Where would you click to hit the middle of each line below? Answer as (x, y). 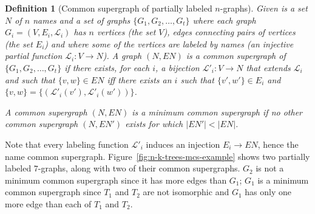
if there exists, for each (107, 67)
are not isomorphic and (186, 192)
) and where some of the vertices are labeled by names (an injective (169, 43)
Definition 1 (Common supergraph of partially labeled (109, 8)
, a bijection (178, 67)
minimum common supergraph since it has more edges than (116, 180)
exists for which (154, 124)
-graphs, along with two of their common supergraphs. (139, 168)
